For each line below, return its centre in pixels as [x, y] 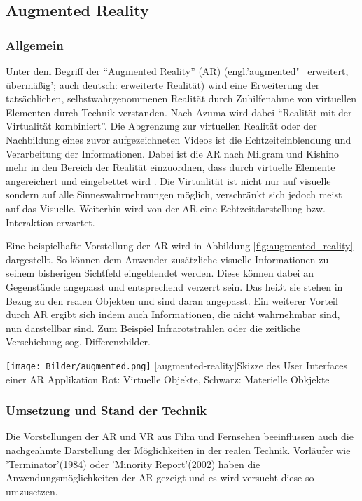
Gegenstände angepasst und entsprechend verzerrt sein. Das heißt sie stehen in [174, 286]
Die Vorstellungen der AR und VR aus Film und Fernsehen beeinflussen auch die [180, 436]
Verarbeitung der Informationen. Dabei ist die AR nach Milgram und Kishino [173, 153]
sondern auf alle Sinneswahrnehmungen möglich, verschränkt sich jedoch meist [174, 194]
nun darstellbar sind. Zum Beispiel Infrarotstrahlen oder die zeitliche [153, 328]
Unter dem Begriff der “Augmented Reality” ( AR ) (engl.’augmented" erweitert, [177, 71]
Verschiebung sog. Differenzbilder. [78, 342]
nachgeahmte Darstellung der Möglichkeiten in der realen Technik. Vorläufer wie [178, 449]
